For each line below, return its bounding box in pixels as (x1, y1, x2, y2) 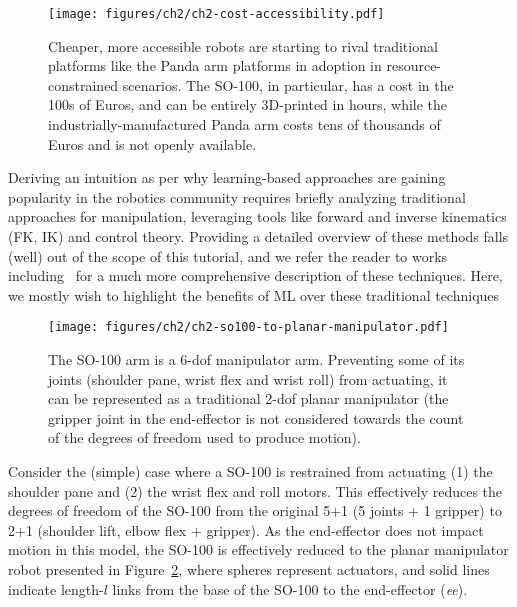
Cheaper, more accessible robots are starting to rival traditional (48, 35, 438, 56)
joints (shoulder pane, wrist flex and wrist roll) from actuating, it (48, 368, 448, 389)
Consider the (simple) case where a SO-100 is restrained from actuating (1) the (8, 461, 493, 481)
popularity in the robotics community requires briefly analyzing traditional (8, 186, 466, 207)
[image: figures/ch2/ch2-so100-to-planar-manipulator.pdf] (48, 320, 449, 335)
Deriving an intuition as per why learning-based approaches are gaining (8, 167, 446, 188)
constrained (48, 74, 119, 95)
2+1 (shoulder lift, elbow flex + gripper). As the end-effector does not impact (8, 519, 484, 540)
